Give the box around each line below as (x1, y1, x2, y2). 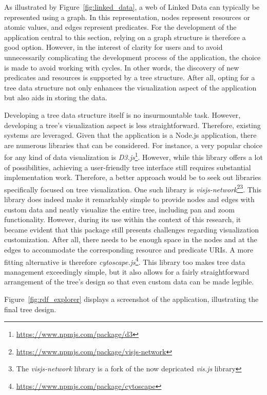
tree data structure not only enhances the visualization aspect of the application (4, 82, 257, 93)
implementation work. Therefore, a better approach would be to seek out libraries (4, 172, 261, 183)
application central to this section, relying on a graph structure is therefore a (4, 31, 246, 42)
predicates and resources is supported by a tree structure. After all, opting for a (4, 72, 255, 83)
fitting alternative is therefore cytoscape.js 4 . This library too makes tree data (4, 255, 245, 267)
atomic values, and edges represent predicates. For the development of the (4, 22, 237, 32)
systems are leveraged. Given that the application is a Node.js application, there (4, 130, 257, 140)
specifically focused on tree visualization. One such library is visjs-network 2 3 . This (4, 182, 262, 194)
